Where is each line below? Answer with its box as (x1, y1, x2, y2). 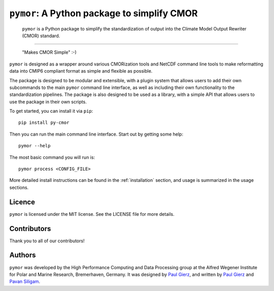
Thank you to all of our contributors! (9, 238, 85, 244)
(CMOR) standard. (22, 33, 60, 39)
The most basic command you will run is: (9, 154, 95, 160)
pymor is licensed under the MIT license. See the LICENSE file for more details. (9, 211, 175, 217)
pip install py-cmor (18, 120, 70, 125)
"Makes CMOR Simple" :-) (22, 49, 77, 55)
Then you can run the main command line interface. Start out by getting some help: (9, 131, 184, 137)
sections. (9, 184, 29, 190)
